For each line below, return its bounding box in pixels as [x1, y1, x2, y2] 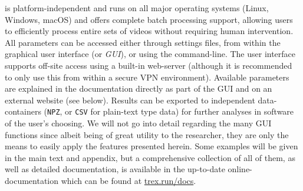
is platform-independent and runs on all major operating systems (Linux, [5, 2, 269, 14]
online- [228, 163, 252, 175]
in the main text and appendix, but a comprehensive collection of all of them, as [5, 151, 295, 163]
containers [5, 105, 41, 118]
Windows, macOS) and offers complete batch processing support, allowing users [5, 13, 293, 25]
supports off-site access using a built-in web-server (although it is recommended [5, 59, 292, 71]
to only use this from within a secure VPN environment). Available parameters [5, 71, 289, 83]
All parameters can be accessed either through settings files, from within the [5, 36, 281, 48]
